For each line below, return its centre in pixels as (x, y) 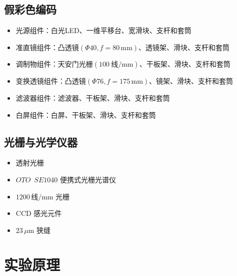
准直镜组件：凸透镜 (47, 47)
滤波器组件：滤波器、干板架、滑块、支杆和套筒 (93, 97)
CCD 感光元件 (39, 213)
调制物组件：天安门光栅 (54, 64)
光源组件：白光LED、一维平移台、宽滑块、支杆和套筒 (103, 30)
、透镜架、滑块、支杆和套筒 (184, 47)
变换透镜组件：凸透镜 (51, 81)
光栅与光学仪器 (41, 142)
